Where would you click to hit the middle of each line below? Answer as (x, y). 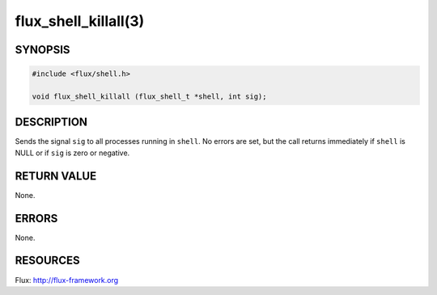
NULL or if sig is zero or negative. (72, 153)
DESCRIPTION (51, 122)
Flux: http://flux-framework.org (67, 280)
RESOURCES (47, 261)
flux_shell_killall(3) (80, 21)
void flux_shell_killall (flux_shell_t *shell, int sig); (149, 96)
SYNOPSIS (42, 50)
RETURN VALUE (56, 176)
